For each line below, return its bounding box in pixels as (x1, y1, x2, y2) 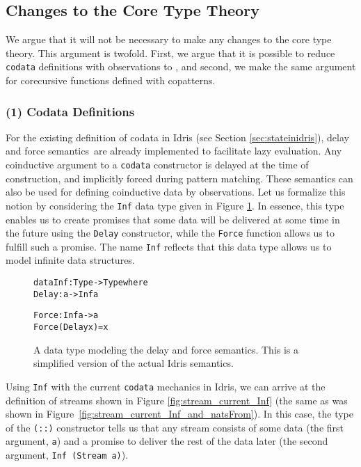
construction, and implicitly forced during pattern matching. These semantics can (6, 171, 353, 185)
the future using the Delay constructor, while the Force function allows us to (6, 225, 335, 240)
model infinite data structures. (6, 253, 135, 267)
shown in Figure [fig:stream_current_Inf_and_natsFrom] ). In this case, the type (6, 406, 353, 421)
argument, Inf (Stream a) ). (6, 448, 129, 462)
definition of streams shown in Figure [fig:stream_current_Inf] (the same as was (6, 393, 348, 407)
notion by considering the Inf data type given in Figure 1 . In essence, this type (6, 198, 344, 212)
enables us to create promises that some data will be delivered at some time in (6, 212, 340, 226)
